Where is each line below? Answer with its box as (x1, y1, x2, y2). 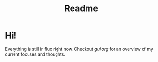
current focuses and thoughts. (5, 51, 65, 57)
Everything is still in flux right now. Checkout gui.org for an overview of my (5, 46, 153, 52)
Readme (64, 3, 98, 14)
